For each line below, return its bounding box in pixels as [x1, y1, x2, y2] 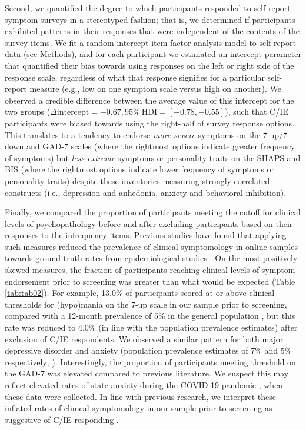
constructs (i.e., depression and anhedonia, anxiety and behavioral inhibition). [5, 186, 287, 198]
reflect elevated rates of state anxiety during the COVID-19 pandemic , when [5, 379, 283, 391]
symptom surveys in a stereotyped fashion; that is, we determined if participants [5, 13, 295, 25]
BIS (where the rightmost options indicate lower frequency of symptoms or [5, 163, 275, 175]
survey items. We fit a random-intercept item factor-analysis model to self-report [5, 36, 296, 48]
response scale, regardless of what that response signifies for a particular [5, 71, 265, 83]
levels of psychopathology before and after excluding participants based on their [5, 217, 293, 229]
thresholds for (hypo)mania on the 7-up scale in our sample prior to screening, [5, 298, 287, 310]
